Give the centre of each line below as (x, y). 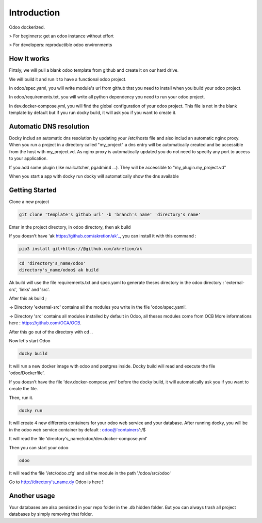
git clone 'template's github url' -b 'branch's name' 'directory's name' (110, 214)
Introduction (34, 13)
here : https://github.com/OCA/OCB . (45, 323)
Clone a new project (29, 202)
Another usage (32, 496)
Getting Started (33, 190)
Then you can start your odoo (39, 447)
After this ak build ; (28, 299)
